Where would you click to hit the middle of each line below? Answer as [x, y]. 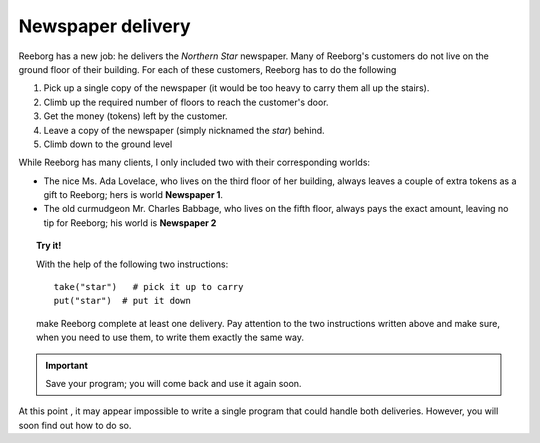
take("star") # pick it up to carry [148, 287]
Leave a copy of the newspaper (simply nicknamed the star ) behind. [184, 130]
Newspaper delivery [104, 26]
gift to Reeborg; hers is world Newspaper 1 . [133, 195]
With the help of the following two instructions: [132, 264]
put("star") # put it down [122, 301]
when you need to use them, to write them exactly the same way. [170, 337]
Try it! [49, 246]
